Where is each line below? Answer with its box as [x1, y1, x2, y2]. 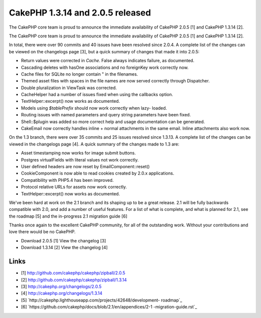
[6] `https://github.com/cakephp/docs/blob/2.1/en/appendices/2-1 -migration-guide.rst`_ [21, 304, 197, 310]
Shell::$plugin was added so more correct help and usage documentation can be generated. [21, 119, 205, 125]
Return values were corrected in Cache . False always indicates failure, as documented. [21, 58, 194, 64]
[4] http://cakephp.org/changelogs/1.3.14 [21, 290, 102, 296]
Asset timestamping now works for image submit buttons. [21, 150, 136, 156]
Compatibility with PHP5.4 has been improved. [21, 177, 114, 183]
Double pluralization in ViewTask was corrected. [21, 85, 117, 91]
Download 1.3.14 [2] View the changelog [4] [21, 245, 108, 251]
